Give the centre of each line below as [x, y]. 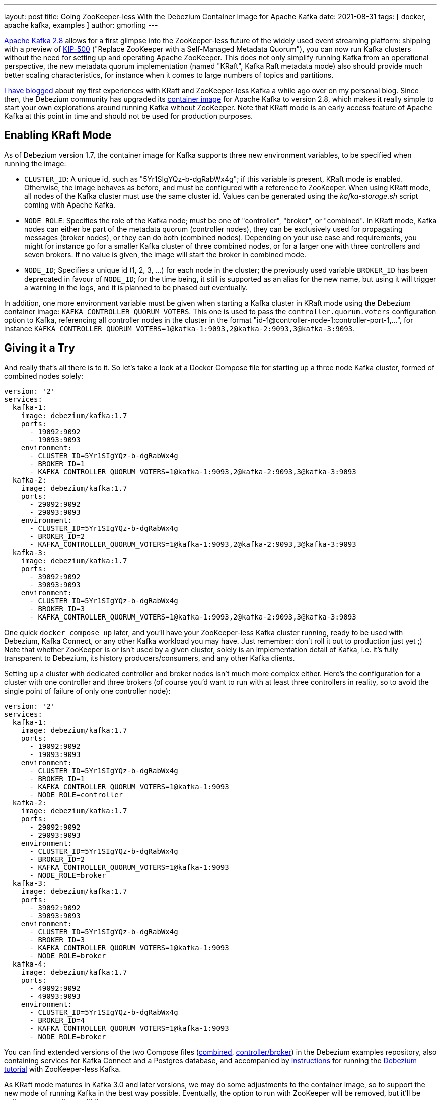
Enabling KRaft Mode [58, 135]
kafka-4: [29, 964]
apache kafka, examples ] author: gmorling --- [81, 25]
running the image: [35, 163]
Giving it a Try [40, 348]
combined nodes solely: [44, 376]
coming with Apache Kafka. [70, 204]
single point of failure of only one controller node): [87, 691]
